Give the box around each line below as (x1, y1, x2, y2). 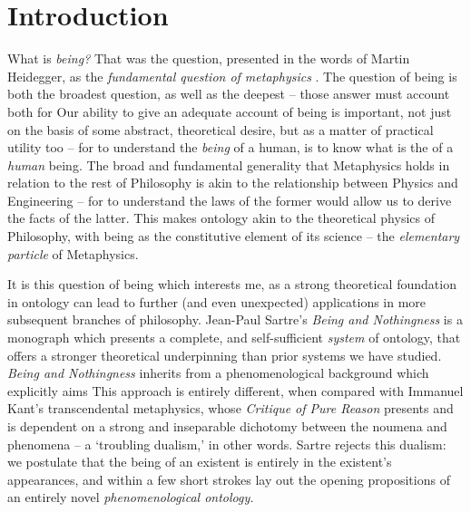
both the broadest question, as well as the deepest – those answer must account (7, 84, 450, 103)
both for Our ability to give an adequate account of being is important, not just (7, 101, 452, 121)
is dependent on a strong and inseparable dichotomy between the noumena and (7, 417, 447, 435)
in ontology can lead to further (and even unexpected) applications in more (7, 292, 427, 311)
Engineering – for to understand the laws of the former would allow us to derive (7, 190, 452, 209)
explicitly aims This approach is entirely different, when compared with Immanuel (7, 381, 464, 400)
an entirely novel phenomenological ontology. (7, 488, 254, 507)
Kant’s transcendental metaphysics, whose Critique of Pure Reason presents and (7, 399, 454, 418)
